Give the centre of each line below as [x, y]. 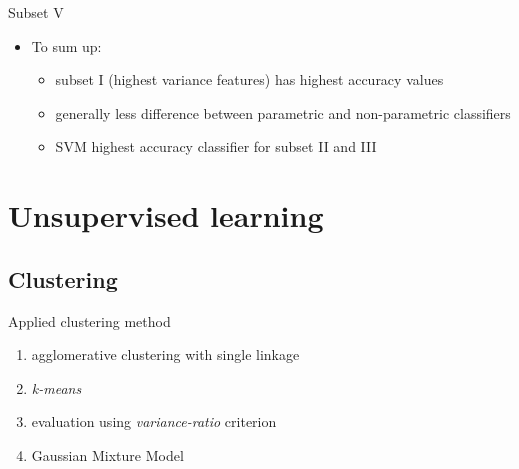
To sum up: [66, 45]
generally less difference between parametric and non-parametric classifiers [283, 112]
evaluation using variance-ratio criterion [154, 421]
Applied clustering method [89, 320]
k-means [56, 387]
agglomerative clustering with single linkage [165, 354]
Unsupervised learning [166, 215]
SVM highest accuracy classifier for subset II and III [216, 146]
